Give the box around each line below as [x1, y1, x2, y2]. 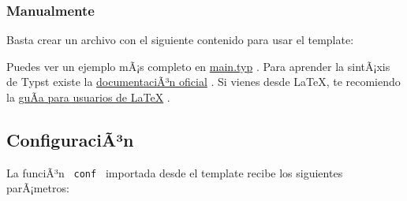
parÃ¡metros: [6, 180, 69, 196]
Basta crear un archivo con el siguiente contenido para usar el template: [6, 32, 354, 48]
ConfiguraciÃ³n [6, 127, 134, 151]
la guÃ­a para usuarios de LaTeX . [6, 89, 170, 105]
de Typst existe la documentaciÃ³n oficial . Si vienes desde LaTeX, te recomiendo [6, 73, 401, 90]
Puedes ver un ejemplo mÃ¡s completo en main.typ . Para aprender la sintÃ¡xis [6, 58, 390, 74]
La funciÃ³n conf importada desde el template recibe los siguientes [6, 164, 343, 181]
